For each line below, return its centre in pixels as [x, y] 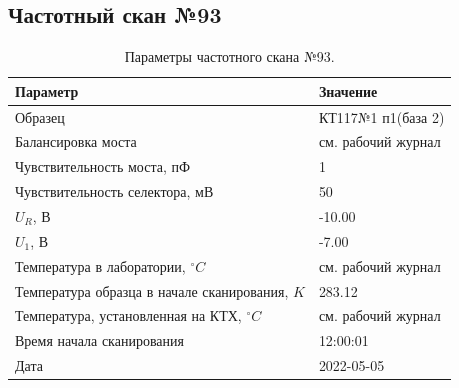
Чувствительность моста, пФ [103, 166]
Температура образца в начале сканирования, [152, 290]
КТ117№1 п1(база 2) [381, 116]
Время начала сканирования [99, 340]
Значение [348, 90]
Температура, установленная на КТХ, [128, 315]
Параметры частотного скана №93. [229, 56]
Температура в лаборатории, [100, 265]
